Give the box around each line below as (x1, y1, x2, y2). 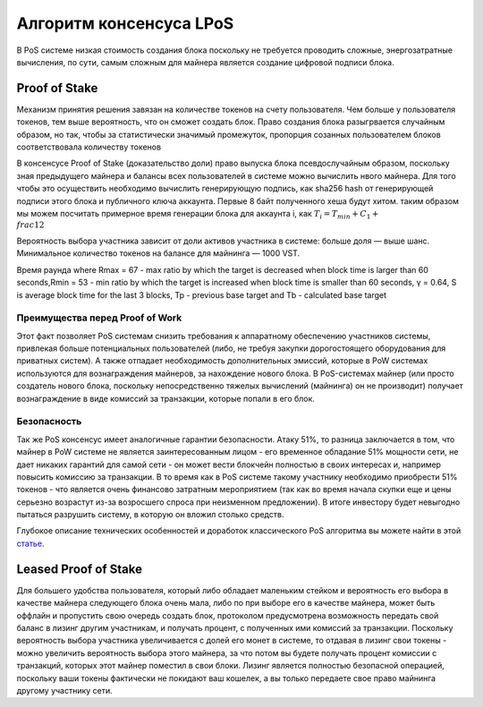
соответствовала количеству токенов (16, 141, 161, 152)
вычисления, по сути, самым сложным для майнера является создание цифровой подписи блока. (16, 56, 395, 67)
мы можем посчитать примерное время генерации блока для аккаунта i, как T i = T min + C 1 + (16, 208, 379, 221)
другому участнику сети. (16, 685, 114, 695)
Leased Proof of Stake (16, 561, 143, 576)
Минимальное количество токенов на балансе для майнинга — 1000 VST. (16, 248, 301, 259)
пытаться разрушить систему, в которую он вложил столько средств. (16, 509, 284, 520)
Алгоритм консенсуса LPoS (16, 13, 234, 33)
